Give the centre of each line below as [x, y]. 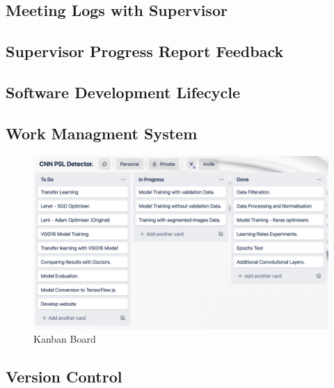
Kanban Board [65, 339]
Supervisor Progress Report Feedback [145, 51]
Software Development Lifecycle [123, 92]
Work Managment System [102, 133]
